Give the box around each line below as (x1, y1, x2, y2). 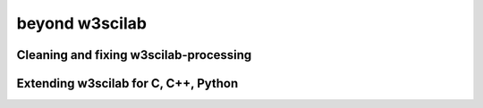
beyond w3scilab (16, 13, 148, 33)
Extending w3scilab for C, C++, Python (16, 76, 239, 91)
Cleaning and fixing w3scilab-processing (16, 47, 252, 62)
